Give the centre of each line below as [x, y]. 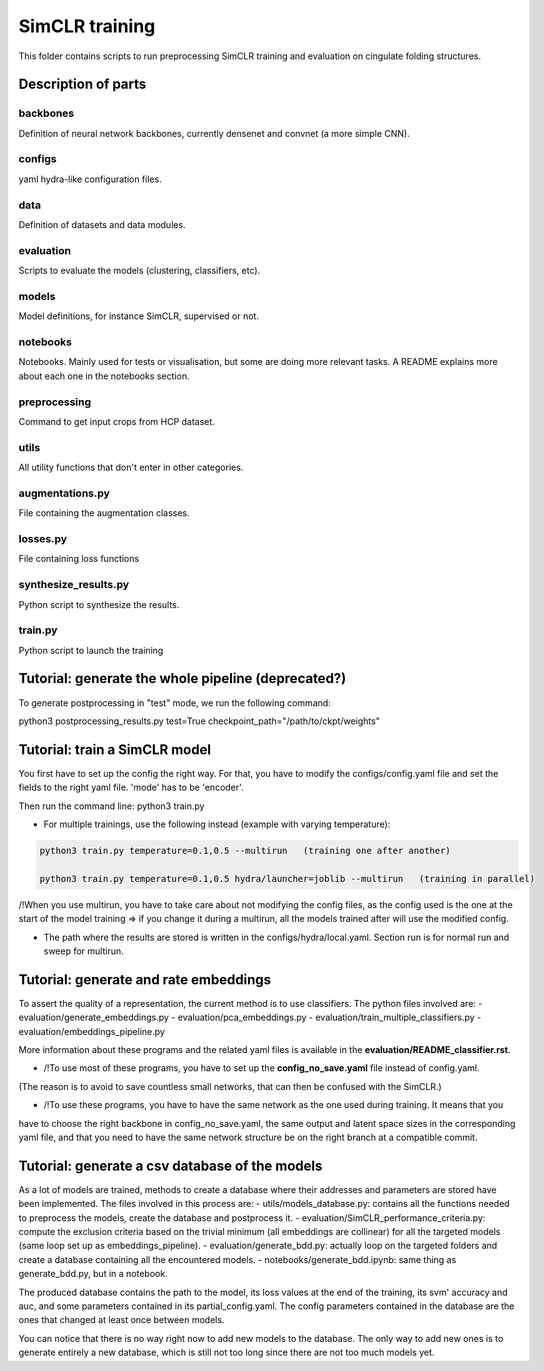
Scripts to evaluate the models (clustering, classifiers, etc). [139, 271]
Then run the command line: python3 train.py [111, 806]
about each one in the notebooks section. [104, 376]
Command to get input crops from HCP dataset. [116, 421]
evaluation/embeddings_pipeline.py [91, 1031]
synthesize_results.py [74, 585]
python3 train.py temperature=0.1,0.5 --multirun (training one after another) [245, 850]
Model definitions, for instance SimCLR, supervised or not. [139, 316]
